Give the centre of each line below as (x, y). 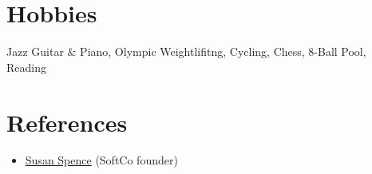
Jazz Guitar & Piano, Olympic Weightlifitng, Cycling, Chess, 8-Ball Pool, (186, 51)
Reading (26, 67)
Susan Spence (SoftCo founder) (101, 160)
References (67, 122)
